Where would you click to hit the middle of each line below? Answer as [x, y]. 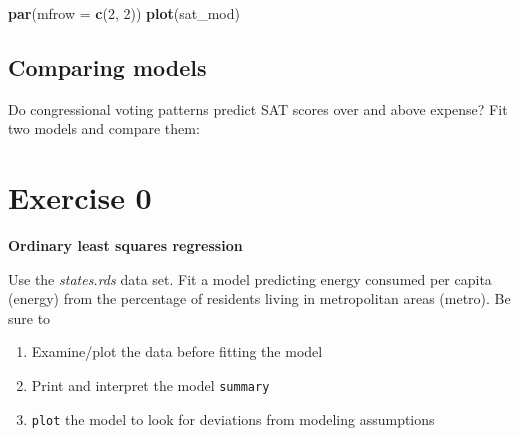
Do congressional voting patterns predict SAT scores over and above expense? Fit [258, 108]
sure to [29, 317]
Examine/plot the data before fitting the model [177, 351]
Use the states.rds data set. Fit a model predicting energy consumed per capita [250, 278]
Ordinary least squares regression [125, 245]
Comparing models [107, 66]
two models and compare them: [104, 128]
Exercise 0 [80, 197]
